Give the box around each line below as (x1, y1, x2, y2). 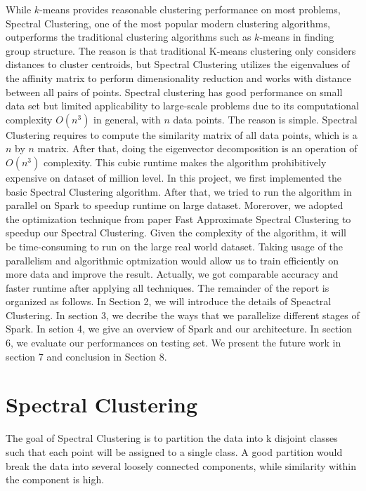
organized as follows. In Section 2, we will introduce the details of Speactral (6, 294, 332, 309)
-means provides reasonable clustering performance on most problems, (39, 2, 341, 16)
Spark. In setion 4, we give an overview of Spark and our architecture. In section (6, 321, 353, 336)
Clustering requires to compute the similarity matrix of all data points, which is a (6, 127, 358, 142)
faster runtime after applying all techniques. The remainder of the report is (6, 280, 329, 295)
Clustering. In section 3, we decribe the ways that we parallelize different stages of (6, 307, 360, 322)
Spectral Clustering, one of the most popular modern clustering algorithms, (6, 15, 330, 30)
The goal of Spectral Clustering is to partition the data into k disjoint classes (6, 431, 338, 445)
